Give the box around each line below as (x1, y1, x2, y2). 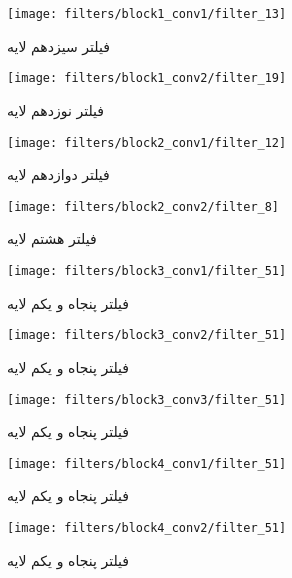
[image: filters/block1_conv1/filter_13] (7, 7, 287, 21)
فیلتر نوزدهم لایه (7, 99, 105, 120)
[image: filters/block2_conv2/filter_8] (7, 199, 280, 214)
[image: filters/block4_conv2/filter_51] (7, 521, 287, 535)
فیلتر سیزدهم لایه (7, 35, 110, 56)
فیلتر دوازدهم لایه (7, 164, 110, 185)
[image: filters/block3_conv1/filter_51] (7, 264, 287, 278)
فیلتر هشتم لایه (7, 228, 97, 249)
